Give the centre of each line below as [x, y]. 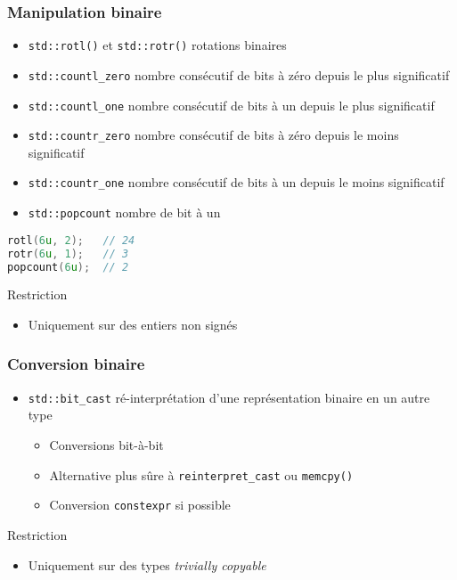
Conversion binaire [76, 364]
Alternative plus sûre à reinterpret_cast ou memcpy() [201, 474]
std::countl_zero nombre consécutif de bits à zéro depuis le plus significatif [239, 74]
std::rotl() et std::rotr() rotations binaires [157, 45]
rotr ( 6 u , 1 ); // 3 [68, 253]
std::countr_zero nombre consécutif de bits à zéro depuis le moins [213, 135]
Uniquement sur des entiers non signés [133, 324]
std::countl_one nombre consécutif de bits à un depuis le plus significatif [231, 105]
